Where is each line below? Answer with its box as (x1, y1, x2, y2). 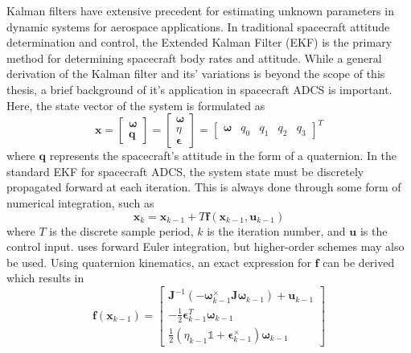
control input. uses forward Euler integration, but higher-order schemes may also (6, 238, 405, 255)
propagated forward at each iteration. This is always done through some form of (6, 179, 401, 195)
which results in (6, 269, 84, 286)
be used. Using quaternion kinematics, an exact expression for (6, 253, 311, 270)
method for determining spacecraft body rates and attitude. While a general (6, 49, 382, 66)
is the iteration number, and (207, 222, 346, 239)
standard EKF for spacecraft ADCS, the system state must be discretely (6, 162, 364, 179)
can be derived (323, 253, 395, 270)
